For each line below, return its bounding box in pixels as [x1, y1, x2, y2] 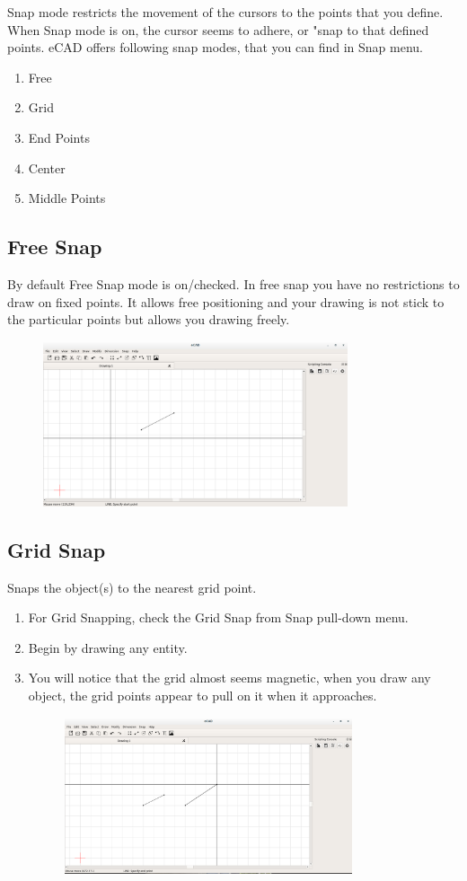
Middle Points [28, 189, 106, 207]
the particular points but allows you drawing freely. [7, 310, 290, 329]
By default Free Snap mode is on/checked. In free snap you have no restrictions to [7, 274, 460, 293]
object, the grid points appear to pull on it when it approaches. [28, 686, 377, 705]
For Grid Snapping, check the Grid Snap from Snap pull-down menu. [28, 608, 409, 627]
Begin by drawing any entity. [28, 638, 188, 656]
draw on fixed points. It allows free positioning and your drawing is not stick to [7, 292, 445, 311]
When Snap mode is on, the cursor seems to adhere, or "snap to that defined [7, 20, 429, 39]
